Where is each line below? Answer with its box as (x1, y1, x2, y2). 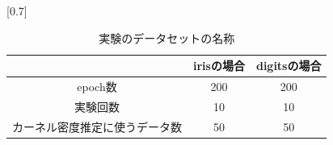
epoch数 (77, 78, 117, 95)
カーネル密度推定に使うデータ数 (12, 118, 182, 135)
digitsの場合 (255, 57, 322, 74)
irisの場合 (193, 57, 245, 74)
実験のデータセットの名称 (99, 29, 235, 46)
